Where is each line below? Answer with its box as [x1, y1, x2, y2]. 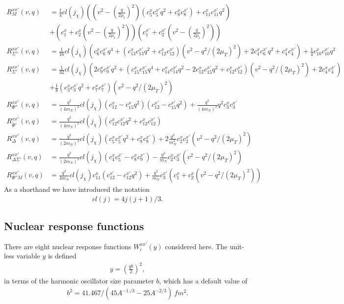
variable [16, 251, 40, 261]
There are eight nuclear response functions [4, 241, 132, 251]
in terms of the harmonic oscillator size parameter [4, 275, 154, 285]
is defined [48, 251, 77, 261]
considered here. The [165, 241, 228, 251]
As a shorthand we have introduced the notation [4, 184, 150, 194]
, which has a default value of [159, 275, 248, 285]
